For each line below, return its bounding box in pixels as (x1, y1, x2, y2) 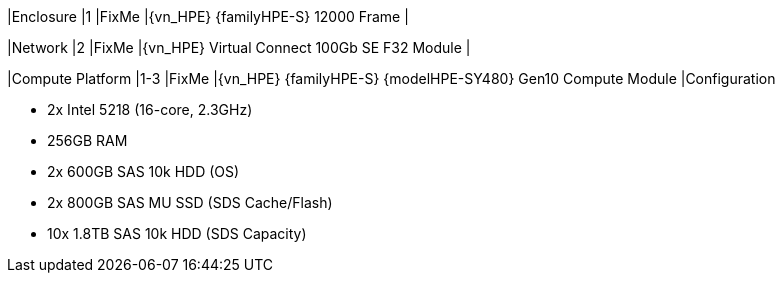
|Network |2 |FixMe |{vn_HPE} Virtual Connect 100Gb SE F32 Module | (7, 39, 471, 56)
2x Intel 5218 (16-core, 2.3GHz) (47, 101, 253, 118)
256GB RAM (47, 132, 128, 149)
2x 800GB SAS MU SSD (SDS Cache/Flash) (47, 194, 333, 211)
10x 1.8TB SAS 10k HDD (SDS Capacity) (47, 225, 307, 242)
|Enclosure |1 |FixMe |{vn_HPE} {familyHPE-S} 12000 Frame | (7, 8, 409, 25)
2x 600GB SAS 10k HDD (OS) (47, 163, 240, 180)
